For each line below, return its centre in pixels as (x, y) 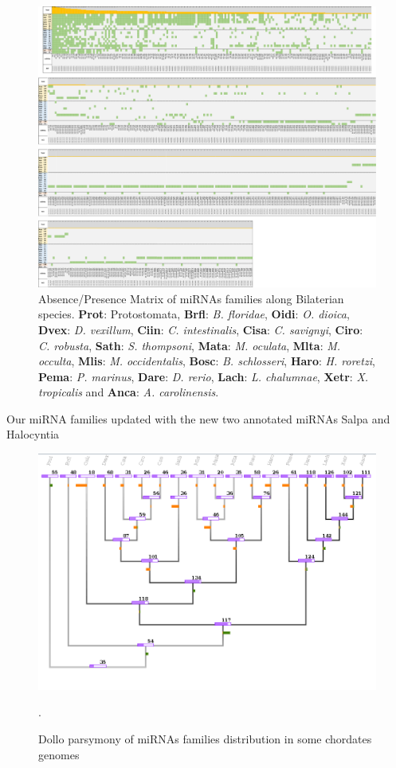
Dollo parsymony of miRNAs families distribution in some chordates (205, 739)
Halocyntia (33, 434)
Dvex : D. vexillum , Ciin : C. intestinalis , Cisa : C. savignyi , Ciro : (201, 329)
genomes (59, 754)
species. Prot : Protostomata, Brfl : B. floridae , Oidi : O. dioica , (194, 314)
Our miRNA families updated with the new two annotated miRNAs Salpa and (198, 418)
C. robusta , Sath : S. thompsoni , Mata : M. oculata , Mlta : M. (190, 345)
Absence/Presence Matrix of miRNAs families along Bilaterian (191, 298)
